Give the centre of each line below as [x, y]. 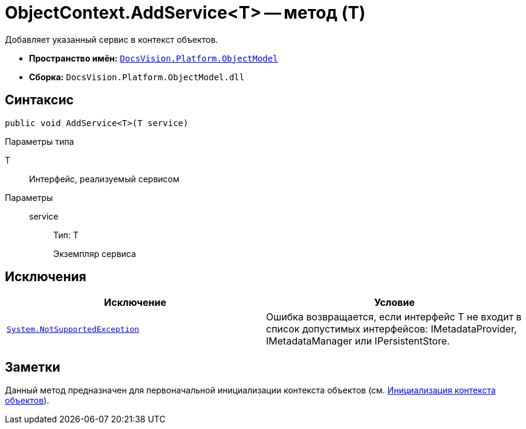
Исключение [135, 303]
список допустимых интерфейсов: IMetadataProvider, [391, 329]
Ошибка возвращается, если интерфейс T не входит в [394, 317]
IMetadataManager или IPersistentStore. [358, 341]
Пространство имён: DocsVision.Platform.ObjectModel [154, 58]
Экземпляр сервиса [95, 253]
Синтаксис [39, 100]
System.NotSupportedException [73, 329]
